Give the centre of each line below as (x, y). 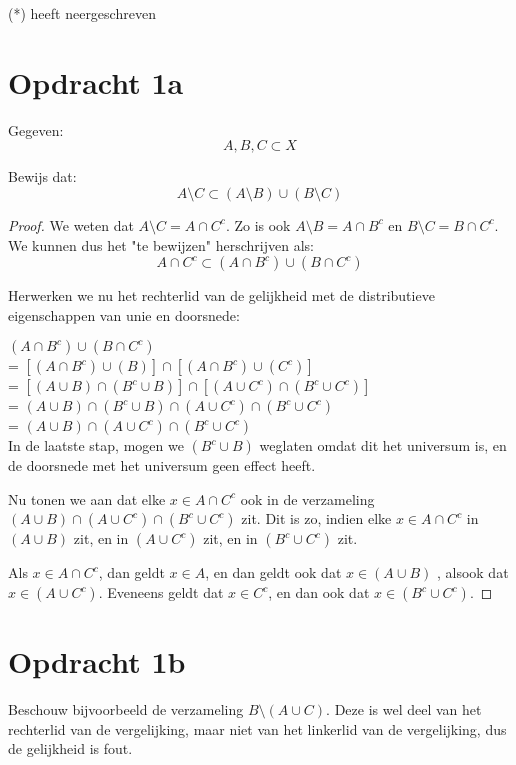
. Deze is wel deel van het (404, 709)
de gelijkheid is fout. (70, 748)
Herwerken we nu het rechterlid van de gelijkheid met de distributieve (221, 295)
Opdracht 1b (97, 661)
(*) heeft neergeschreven (82, 13)
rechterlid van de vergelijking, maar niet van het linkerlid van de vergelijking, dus (257, 728)
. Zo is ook (258, 224)
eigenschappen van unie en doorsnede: (124, 314)
